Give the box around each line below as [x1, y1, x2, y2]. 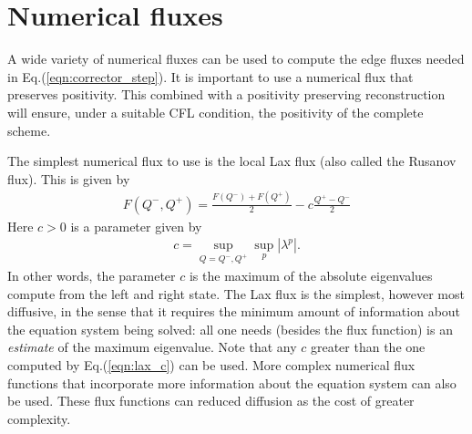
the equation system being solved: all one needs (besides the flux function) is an [7, 319, 453, 338]
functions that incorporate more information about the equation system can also [7, 373, 457, 392]
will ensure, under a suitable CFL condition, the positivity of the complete [7, 102, 424, 121]
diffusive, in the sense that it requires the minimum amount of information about [7, 302, 461, 321]
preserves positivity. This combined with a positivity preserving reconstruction [7, 85, 446, 104]
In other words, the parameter [7, 266, 176, 285]
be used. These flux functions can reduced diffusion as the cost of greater [7, 391, 415, 410]
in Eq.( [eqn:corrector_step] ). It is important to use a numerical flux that [7, 67, 414, 86]
